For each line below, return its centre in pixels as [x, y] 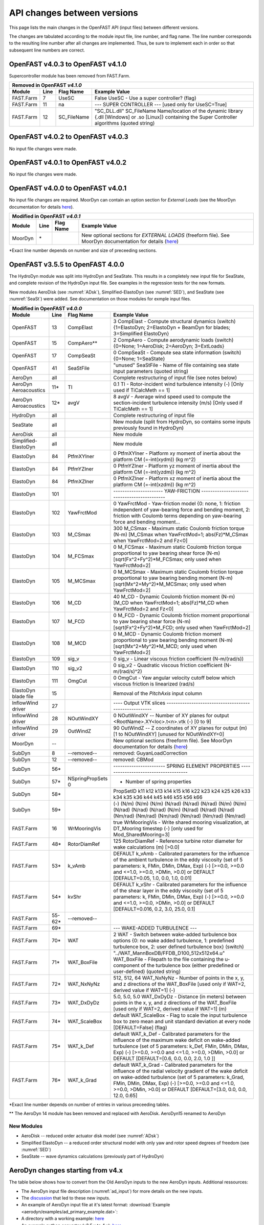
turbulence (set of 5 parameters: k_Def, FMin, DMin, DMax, [181, 1046]
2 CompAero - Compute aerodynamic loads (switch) [174, 340]
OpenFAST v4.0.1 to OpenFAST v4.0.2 [68, 162]
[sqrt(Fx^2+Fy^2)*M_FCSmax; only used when [167, 559]
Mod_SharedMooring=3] [142, 834]
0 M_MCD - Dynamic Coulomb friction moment [167, 634]
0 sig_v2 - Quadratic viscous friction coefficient [168, 665]
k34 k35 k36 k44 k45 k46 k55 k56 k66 [158, 797]
